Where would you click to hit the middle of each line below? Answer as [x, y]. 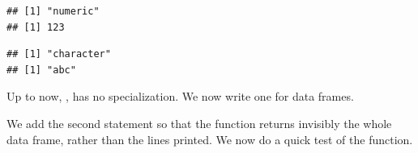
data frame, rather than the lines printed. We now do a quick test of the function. [210, 139]
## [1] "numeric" [53, 11]
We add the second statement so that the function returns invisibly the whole [199, 123]
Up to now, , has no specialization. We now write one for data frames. [180, 96]
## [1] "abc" [41, 70]
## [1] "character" [59, 54]
